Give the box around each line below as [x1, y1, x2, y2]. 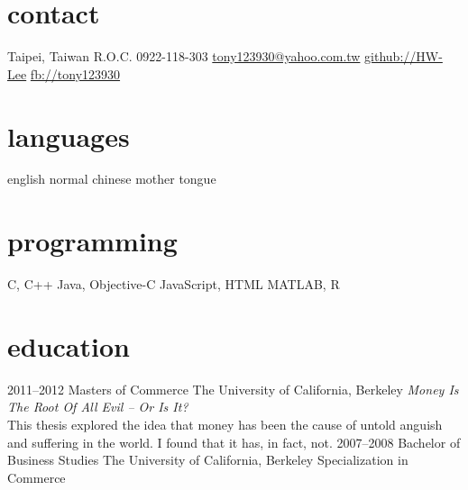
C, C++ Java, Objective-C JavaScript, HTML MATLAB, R [7, 275, 340, 294]
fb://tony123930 [30, 64, 121, 83]
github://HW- [364, 47, 443, 66]
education [7, 327, 130, 364]
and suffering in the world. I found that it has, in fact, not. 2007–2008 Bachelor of [7, 432, 461, 451]
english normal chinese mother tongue [7, 169, 216, 188]
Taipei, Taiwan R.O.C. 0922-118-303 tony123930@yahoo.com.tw [7, 47, 361, 66]
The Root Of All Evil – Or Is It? [7, 397, 188, 416]
